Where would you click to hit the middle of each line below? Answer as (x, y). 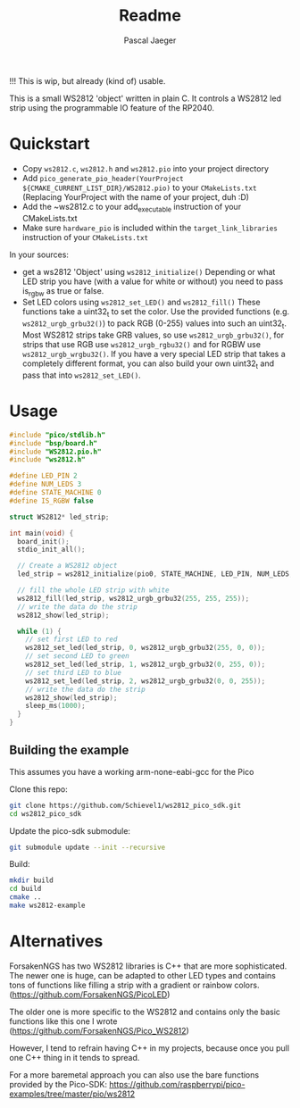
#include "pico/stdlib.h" (57, 435)
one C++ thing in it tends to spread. (75, 1057)
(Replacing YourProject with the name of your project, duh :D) (136, 196)
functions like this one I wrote (63, 1021)
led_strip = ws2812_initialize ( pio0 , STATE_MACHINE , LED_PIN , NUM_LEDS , (155, 574)
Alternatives (56, 941)
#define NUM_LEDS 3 (46, 484)
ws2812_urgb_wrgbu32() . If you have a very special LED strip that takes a (154, 354)
